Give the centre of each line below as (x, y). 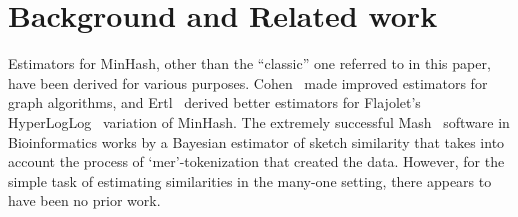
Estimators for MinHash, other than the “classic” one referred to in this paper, (249, 63)
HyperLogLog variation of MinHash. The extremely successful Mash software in (259, 121)
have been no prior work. (84, 200)
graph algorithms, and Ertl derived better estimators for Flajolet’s (214, 102)
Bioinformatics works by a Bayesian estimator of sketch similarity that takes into (256, 141)
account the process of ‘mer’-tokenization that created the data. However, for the (256, 161)
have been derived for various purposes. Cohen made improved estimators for (248, 82)
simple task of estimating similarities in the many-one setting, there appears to (250, 180)
